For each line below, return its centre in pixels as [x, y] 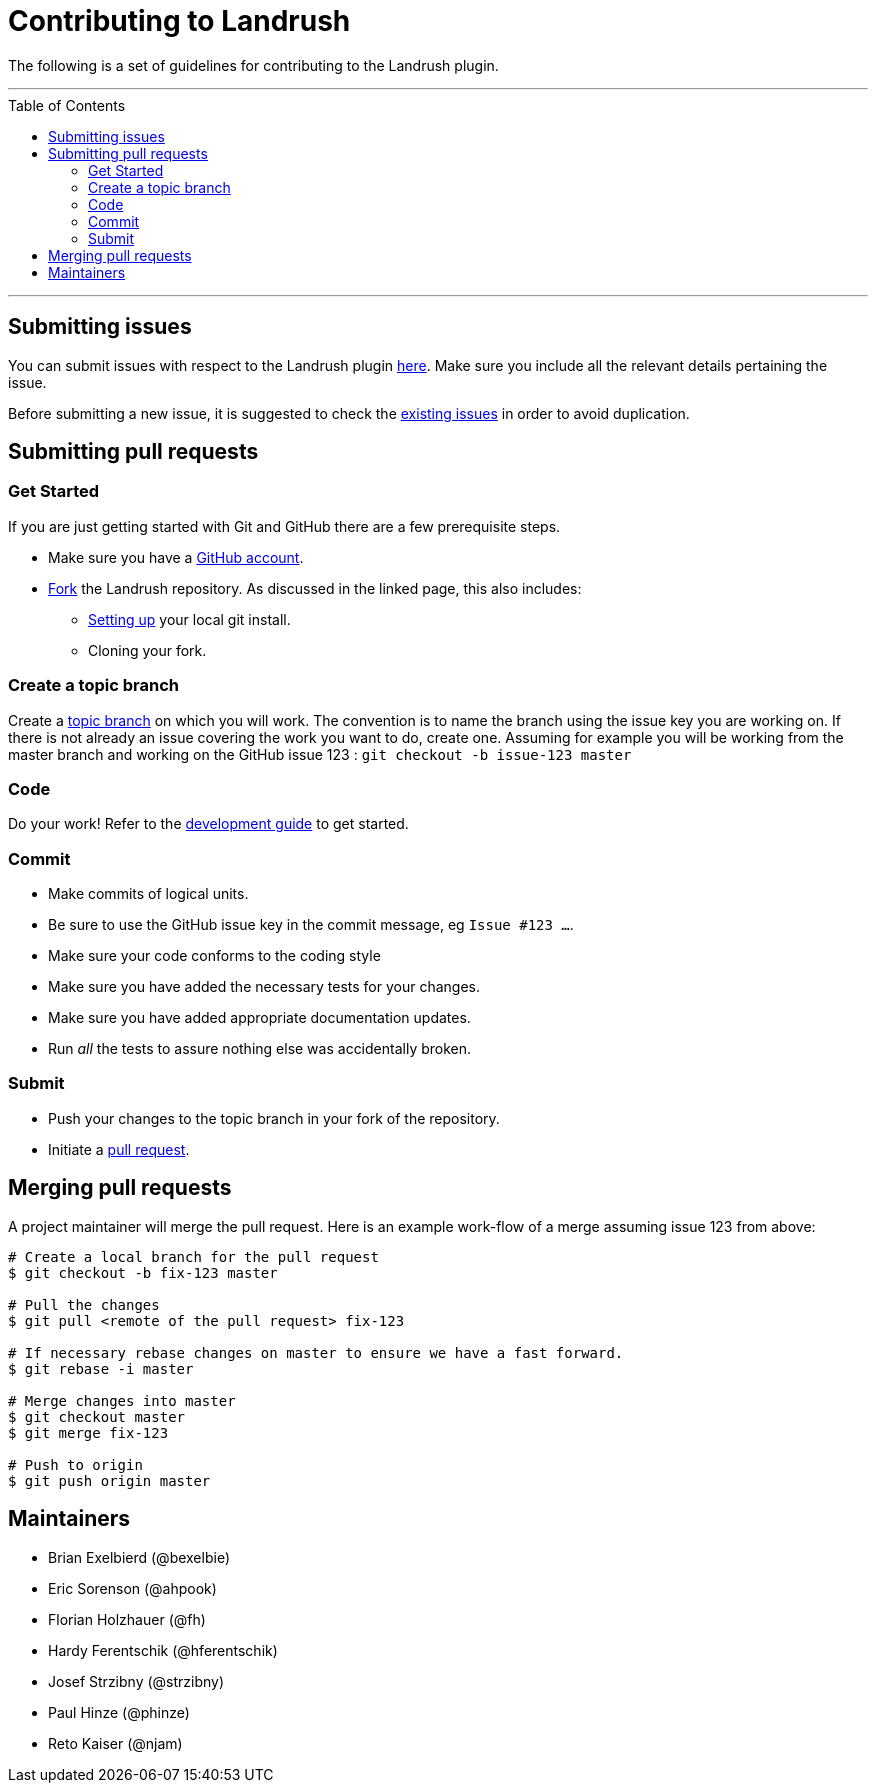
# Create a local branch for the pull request [193, 1256]
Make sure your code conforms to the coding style [214, 956]
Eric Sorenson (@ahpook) [132, 1588]
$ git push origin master [109, 1480]
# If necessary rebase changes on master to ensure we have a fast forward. [316, 1352]
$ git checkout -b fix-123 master [143, 1272]
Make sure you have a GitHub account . [176, 557]
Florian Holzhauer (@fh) [127, 1619]
